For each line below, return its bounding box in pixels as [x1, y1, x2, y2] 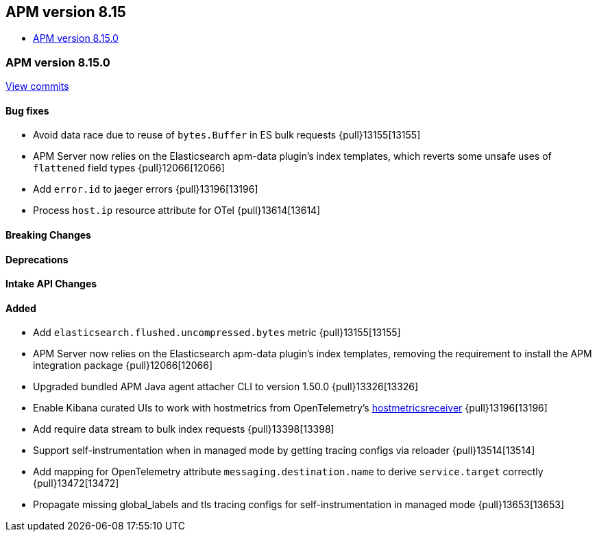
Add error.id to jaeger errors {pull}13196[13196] [33, 183, 258, 195]
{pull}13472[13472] [33, 477, 119, 490]
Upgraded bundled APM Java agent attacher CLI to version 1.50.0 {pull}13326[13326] [33, 381, 419, 393]
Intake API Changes [5, 278, 97, 290]
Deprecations [5, 253, 69, 265]
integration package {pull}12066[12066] [33, 359, 212, 372]
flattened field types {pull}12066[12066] [33, 162, 225, 174]
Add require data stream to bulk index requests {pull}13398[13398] [33, 423, 334, 435]
